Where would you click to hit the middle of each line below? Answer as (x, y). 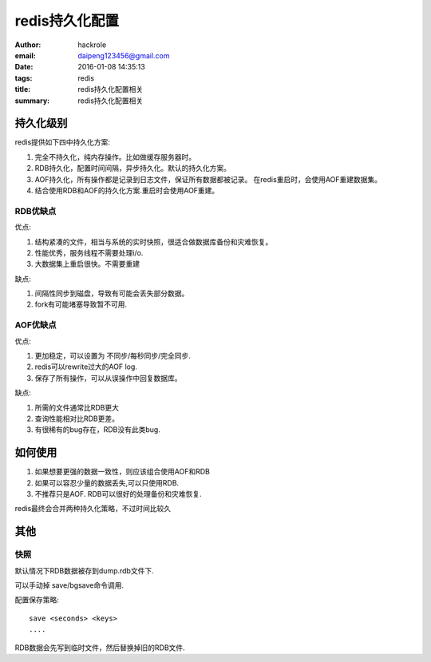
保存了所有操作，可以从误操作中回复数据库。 (108, 378)
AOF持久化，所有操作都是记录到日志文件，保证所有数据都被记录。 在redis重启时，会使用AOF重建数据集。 (208, 179)
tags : (24, 78)
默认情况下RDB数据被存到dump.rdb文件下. (85, 570)
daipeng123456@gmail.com (124, 55)
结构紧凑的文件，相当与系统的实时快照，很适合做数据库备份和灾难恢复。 (154, 242)
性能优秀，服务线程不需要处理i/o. (89, 252)
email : (25, 55)
